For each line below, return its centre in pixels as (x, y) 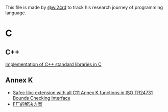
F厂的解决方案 (28, 104)
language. (16, 13)
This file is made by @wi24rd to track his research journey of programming (84, 7)
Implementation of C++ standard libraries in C (53, 64)
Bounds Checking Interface (41, 98)
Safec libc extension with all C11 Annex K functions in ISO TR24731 (83, 92)
